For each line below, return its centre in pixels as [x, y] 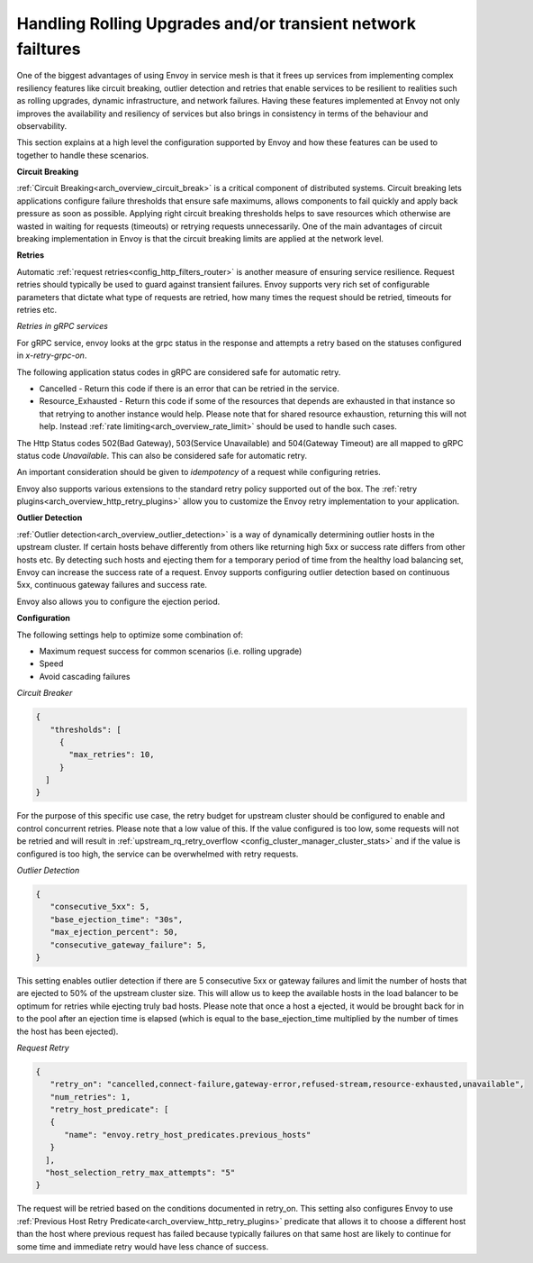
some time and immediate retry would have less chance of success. [143, 1246]
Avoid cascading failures [85, 676]
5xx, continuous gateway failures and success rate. [112, 585]
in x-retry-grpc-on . [52, 355]
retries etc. [37, 309]
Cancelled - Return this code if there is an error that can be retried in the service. [189, 389]
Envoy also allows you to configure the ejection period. [118, 601]
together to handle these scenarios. [82, 155]
